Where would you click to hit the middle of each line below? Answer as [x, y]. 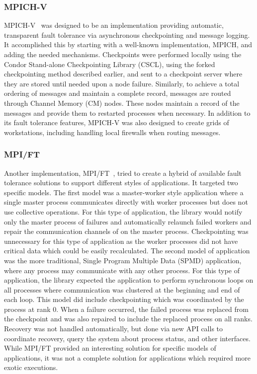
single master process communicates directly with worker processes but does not [126, 202]
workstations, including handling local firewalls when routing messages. [112, 132]
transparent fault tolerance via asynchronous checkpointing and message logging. [127, 35]
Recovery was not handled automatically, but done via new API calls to [114, 329]
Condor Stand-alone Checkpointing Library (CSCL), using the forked [110, 64]
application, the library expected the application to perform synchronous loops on [129, 280]
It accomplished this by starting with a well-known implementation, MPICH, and [128, 44]
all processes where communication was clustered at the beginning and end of [122, 289]
